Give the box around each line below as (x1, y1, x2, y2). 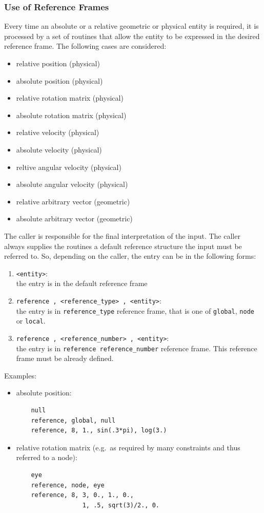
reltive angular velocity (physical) (16, 161, 121, 172)
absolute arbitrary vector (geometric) (16, 213, 133, 224)
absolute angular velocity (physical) (16, 179, 128, 189)
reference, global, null (31, 416, 116, 424)
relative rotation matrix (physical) (16, 92, 124, 103)
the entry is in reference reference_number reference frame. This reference (16, 343, 257, 353)
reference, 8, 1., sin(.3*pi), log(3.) (31, 427, 167, 434)
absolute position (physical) (16, 75, 103, 86)
